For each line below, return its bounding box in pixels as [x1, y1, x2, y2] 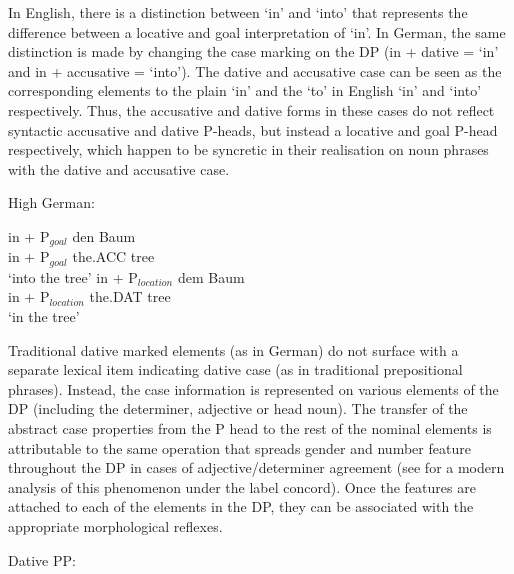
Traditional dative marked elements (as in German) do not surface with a [8, 339, 459, 360]
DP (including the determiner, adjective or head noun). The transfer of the [8, 398, 468, 419]
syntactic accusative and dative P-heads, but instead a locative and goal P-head [8, 119, 498, 140]
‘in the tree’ [8, 306, 80, 327]
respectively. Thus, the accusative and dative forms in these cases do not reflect [8, 99, 495, 120]
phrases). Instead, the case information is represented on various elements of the [8, 378, 499, 399]
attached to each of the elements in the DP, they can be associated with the [8, 496, 474, 517]
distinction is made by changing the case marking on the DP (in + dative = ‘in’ [8, 41, 499, 62]
